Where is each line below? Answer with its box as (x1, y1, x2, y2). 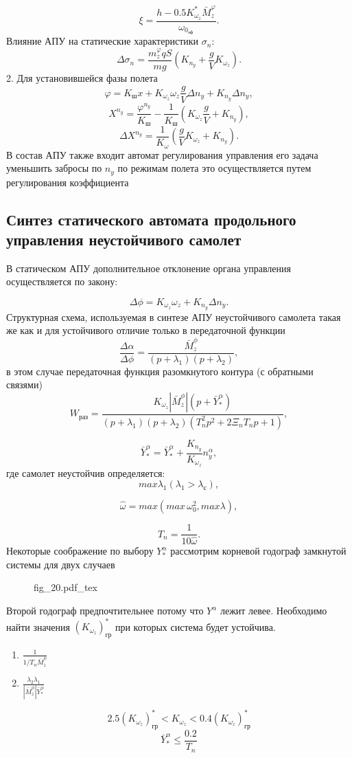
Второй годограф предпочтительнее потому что (6, 603, 204, 618)
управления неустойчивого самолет (6, 228, 242, 249)
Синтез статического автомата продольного (6, 208, 296, 230)
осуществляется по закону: (6, 274, 118, 289)
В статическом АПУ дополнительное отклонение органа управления (6, 260, 291, 275)
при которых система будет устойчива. (115, 619, 276, 634)
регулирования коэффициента (6, 175, 129, 189)
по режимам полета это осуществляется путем (117, 161, 312, 175)
